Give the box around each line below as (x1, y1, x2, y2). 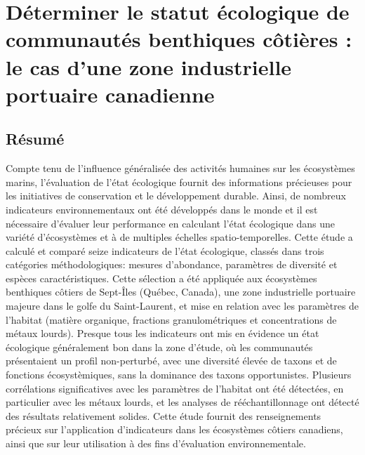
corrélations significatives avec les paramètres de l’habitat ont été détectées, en (6, 381, 344, 395)
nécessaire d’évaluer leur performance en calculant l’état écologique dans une (6, 216, 336, 230)
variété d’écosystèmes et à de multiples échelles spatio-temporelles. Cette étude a (6, 230, 353, 244)
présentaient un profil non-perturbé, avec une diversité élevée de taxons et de (6, 353, 337, 368)
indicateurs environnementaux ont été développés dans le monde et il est (6, 202, 318, 216)
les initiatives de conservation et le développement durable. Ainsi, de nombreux (6, 188, 346, 203)
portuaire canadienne (6, 79, 215, 108)
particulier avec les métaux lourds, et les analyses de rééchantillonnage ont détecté (6, 395, 359, 409)
